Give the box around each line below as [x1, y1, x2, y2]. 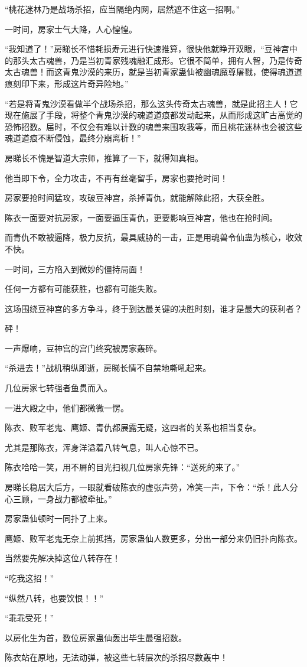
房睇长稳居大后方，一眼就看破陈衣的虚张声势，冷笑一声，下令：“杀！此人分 [5, 481, 298, 493]
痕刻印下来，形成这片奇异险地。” [5, 77, 129, 89]
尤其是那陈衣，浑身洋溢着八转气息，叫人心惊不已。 [5, 441, 203, 453]
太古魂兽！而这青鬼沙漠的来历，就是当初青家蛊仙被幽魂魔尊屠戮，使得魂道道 [5, 66, 302, 78]
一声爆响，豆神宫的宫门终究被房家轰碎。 [5, 341, 162, 354]
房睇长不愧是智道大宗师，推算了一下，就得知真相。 [5, 151, 203, 164]
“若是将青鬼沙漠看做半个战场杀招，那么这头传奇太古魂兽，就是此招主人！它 [5, 97, 298, 109]
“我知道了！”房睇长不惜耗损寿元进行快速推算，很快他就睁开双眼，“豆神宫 [5, 43, 289, 55]
